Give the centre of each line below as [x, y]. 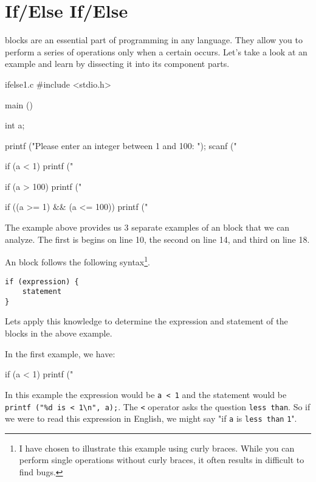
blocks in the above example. [59, 333]
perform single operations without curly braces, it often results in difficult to [162, 460]
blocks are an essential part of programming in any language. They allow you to [154, 40]
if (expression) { [42, 281]
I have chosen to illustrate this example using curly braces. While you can [157, 448]
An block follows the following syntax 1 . [77, 261]
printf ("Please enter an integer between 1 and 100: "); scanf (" [121, 145]
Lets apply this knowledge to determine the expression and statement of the [146, 321]
